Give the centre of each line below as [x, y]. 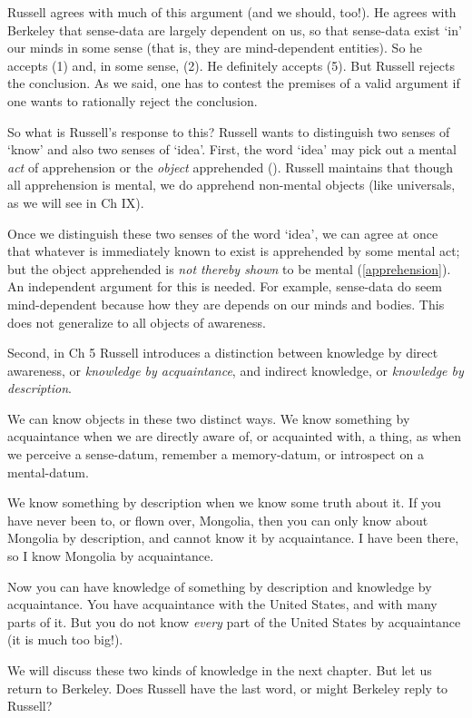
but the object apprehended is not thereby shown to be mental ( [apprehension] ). [229, 268]
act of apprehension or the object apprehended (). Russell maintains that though [231, 167]
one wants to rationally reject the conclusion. [133, 100]
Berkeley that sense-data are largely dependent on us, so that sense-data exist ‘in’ [235, 30]
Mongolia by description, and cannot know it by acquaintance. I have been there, [233, 538]
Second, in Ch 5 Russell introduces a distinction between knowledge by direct [223, 353]
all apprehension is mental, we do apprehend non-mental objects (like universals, [231, 185]
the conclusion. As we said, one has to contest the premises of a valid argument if [234, 83]
